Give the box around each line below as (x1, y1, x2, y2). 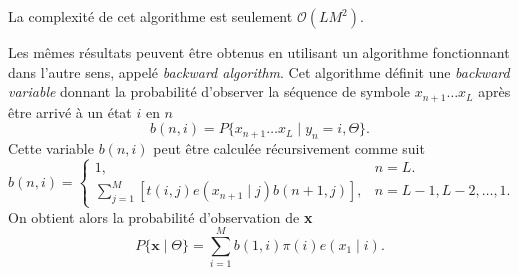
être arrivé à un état (8, 101, 132, 122)
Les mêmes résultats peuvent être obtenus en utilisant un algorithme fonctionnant (8, 42, 510, 62)
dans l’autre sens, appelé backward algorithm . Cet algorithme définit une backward (8, 61, 510, 82)
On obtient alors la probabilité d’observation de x (8, 206, 313, 227)
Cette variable (8, 138, 94, 159)
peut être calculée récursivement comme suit (153, 138, 425, 159)
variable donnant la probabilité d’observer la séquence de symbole (8, 81, 411, 102)
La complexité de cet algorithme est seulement (8, 6, 293, 26)
